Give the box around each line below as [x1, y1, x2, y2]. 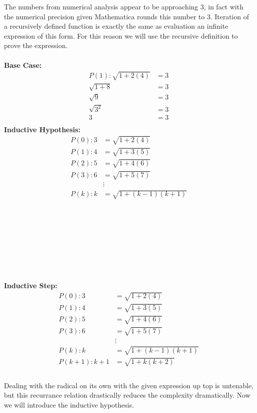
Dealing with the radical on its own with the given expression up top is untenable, [4, 380, 254, 390]
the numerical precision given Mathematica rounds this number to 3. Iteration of [4, 11, 249, 21]
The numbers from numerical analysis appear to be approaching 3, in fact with [4, 1, 244, 11]
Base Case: [4, 59, 42, 70]
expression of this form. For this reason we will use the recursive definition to [4, 30, 238, 41]
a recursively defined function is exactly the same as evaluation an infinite [4, 21, 228, 31]
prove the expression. [4, 40, 68, 51]
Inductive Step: [4, 280, 57, 290]
